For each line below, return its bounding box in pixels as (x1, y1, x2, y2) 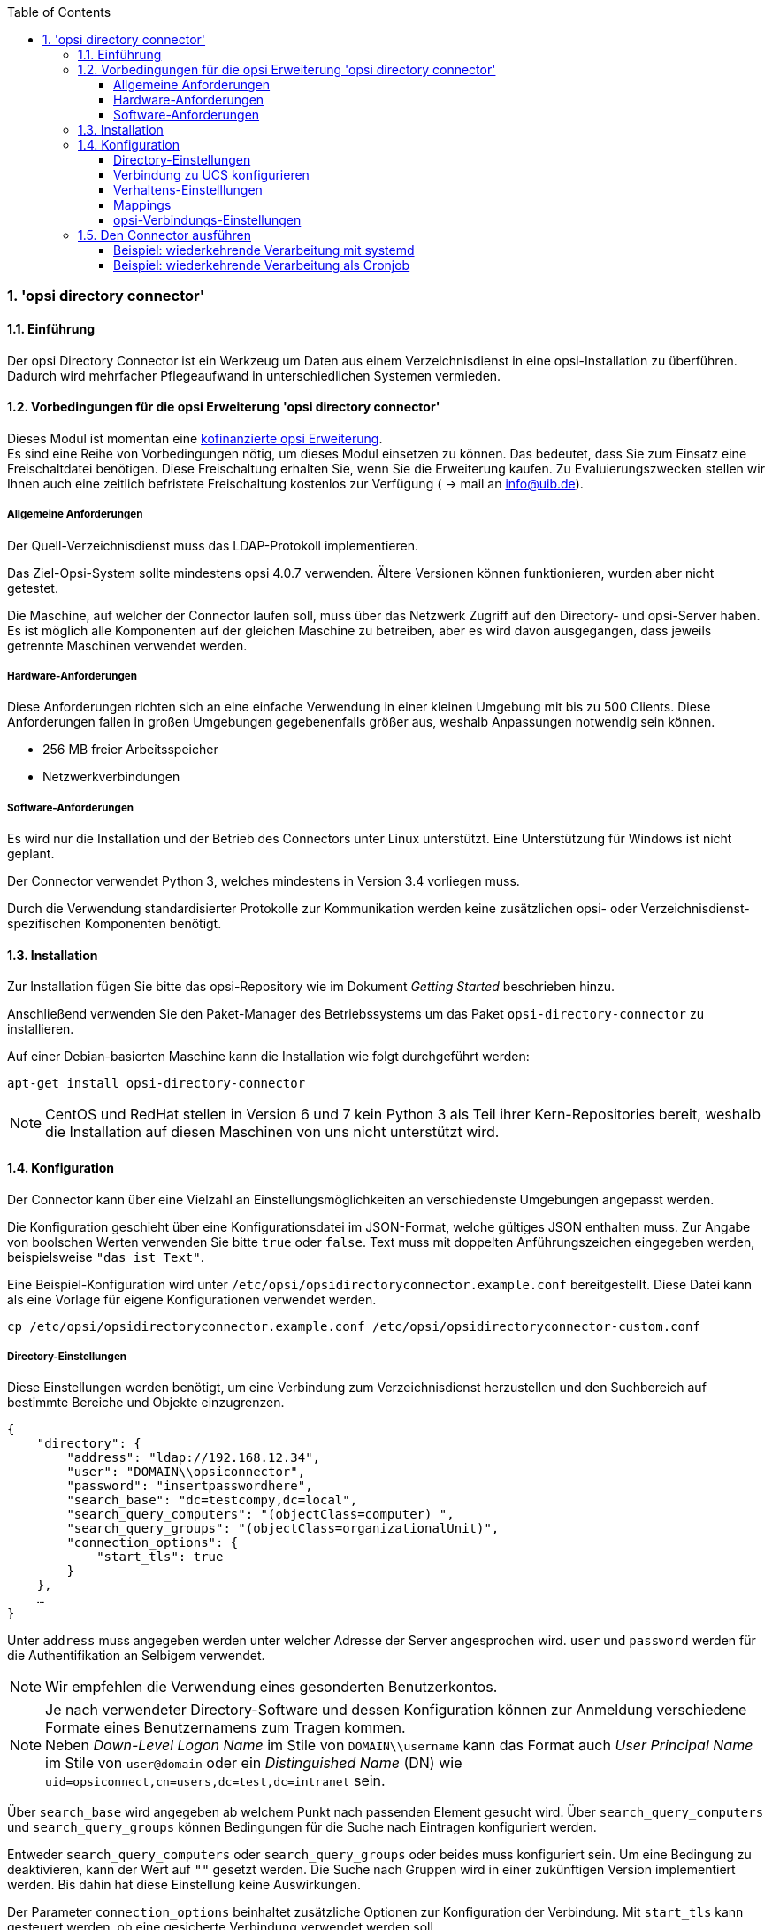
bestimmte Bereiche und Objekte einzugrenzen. (7, 1395, 285, 1411)
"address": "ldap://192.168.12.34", (66, 1450, 321, 1465)
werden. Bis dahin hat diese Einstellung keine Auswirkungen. (7, 1877, 362, 1893)
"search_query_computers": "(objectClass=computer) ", (66, 1507, 455, 1522)
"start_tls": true (96, 1549, 224, 1565)
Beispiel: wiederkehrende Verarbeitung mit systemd (113, 242, 415, 258)
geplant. (7, 846, 55, 862)
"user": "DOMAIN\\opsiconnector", (66, 1465, 306, 1480)
